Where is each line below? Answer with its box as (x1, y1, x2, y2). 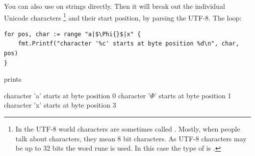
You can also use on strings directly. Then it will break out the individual (4, 1, 225, 11)
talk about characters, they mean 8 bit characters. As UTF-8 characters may (15, 133, 247, 143)
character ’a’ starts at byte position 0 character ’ (4, 90, 150, 100)
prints (4, 74, 22, 84)
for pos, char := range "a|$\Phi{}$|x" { (4, 30, 141, 38)
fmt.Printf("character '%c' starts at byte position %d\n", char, (18, 40, 239, 47)
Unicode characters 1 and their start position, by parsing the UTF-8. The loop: (4, 11, 242, 22)
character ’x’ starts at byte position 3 (4, 100, 116, 110)
